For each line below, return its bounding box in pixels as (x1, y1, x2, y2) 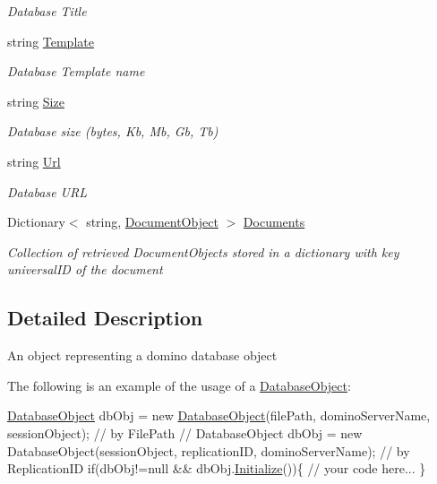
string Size (7, 91, 64, 110)
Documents (243, 212, 305, 231)
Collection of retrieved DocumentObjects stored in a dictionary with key (7, 242, 399, 261)
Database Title (7, 2, 87, 20)
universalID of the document (7, 260, 163, 279)
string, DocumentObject (86, 212, 218, 231)
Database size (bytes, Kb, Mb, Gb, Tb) (7, 122, 218, 141)
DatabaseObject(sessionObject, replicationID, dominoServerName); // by (7, 441, 410, 460)
